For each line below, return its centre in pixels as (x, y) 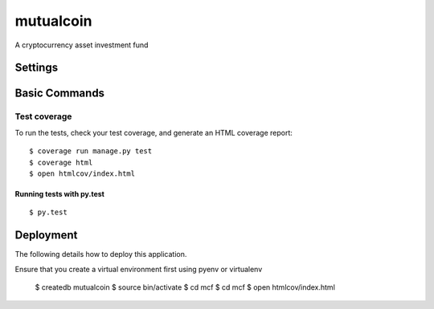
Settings (37, 68)
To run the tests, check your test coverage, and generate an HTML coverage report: (154, 132)
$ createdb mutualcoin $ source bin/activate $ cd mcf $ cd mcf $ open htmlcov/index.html (185, 287)
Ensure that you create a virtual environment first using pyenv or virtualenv (139, 269)
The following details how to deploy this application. (101, 254)
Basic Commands (59, 94)
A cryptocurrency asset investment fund (82, 45)
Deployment (46, 236)
